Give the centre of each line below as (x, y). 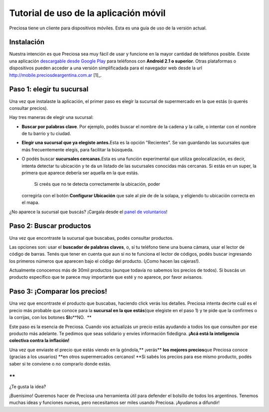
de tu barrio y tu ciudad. (46, 134)
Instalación (27, 42)
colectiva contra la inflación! (39, 341)
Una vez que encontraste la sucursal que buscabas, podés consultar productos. (91, 238)
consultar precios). (29, 108)
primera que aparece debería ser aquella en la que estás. (80, 173)
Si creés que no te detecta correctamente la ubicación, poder (97, 184)
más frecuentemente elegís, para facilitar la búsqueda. (78, 149)
